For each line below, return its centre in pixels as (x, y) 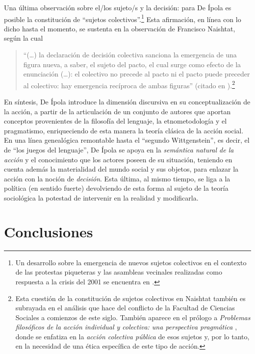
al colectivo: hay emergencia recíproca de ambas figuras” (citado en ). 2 (129, 84)
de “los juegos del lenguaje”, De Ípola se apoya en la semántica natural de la (119, 150)
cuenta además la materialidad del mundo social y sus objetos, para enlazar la (121, 169)
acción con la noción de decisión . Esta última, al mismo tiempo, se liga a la (117, 178)
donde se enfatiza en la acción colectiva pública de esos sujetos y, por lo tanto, (132, 336)
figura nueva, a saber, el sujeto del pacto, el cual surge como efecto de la (132, 64)
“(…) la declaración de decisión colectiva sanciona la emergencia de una (130, 55)
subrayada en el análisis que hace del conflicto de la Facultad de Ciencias (125, 308)
